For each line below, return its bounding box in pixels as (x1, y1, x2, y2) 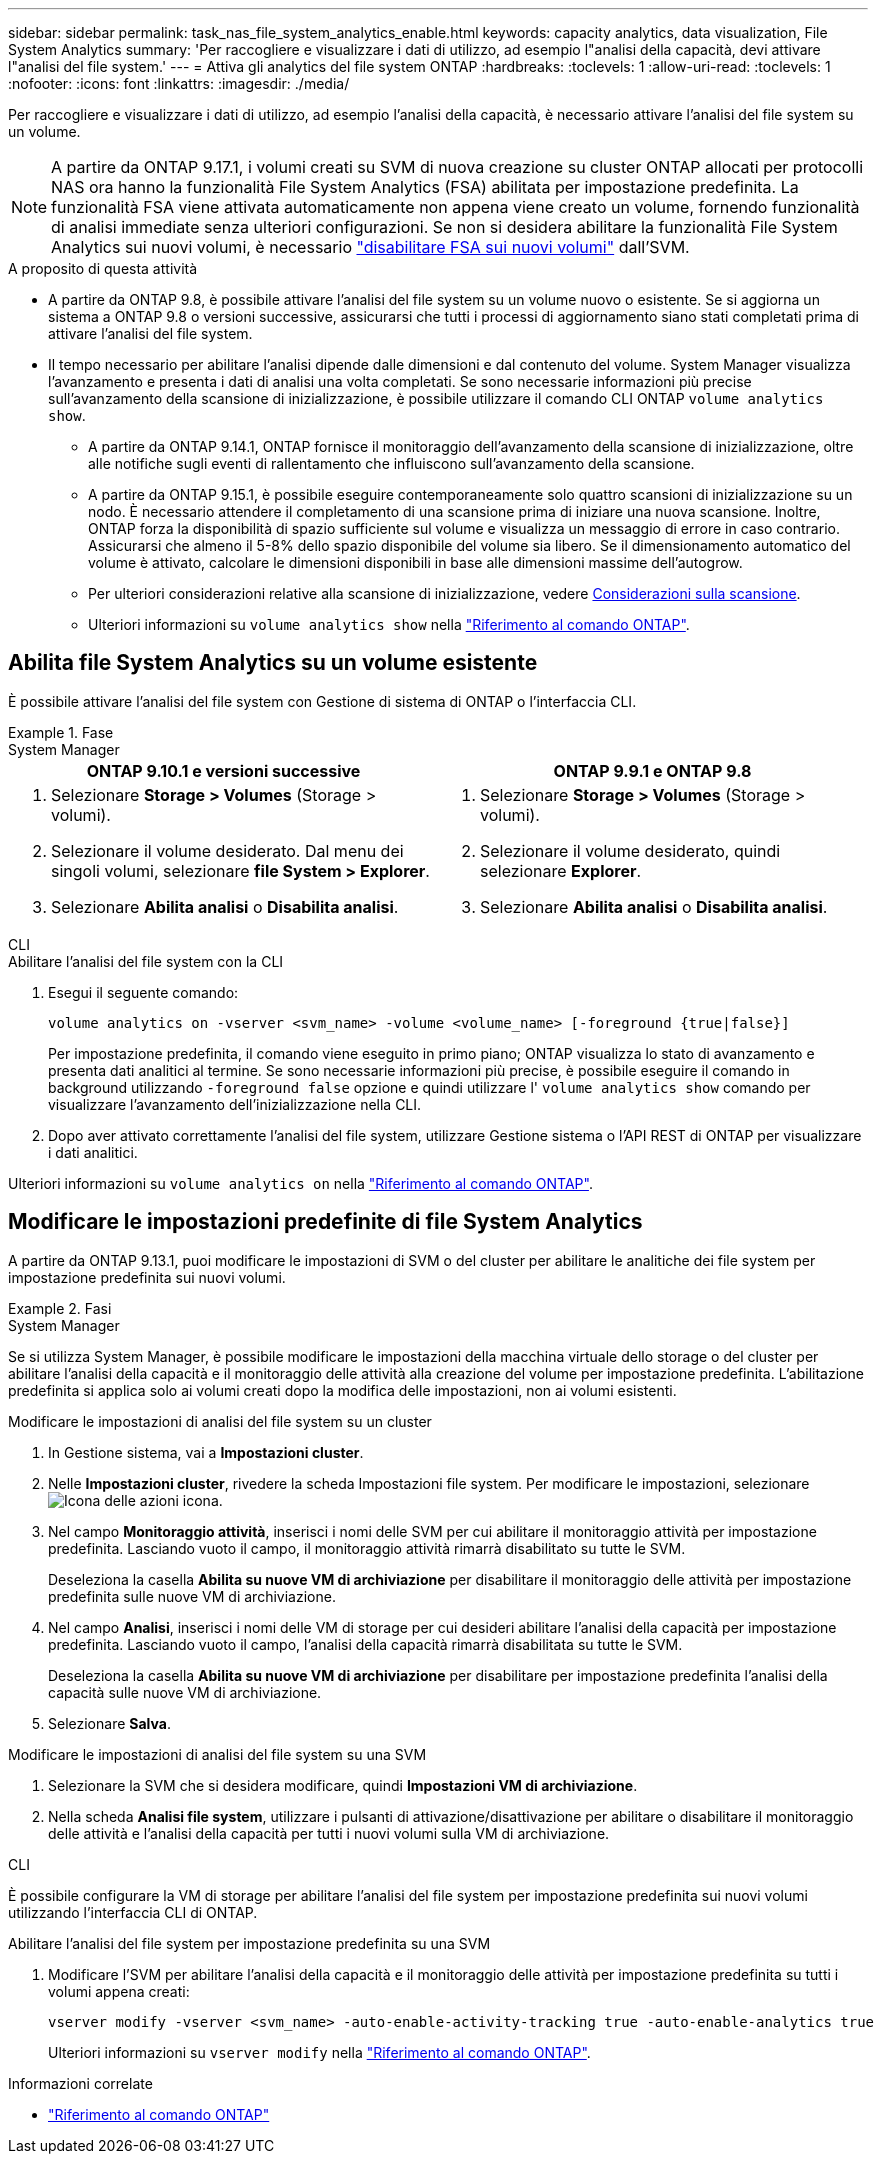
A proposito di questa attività (8, 260, 198, 277)
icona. (182, 1491, 223, 1509)
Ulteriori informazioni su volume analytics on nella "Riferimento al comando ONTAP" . (8, 1174, 593, 1192)
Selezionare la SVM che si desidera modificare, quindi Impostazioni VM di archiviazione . (48, 1776, 638, 1794)
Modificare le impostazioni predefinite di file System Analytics (8, 1209, 643, 1235)
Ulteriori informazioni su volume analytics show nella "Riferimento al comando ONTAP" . (88, 616, 690, 633)
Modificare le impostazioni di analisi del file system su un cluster (8, 1412, 432, 1430)
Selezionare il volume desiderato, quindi (480, 840, 781, 861)
